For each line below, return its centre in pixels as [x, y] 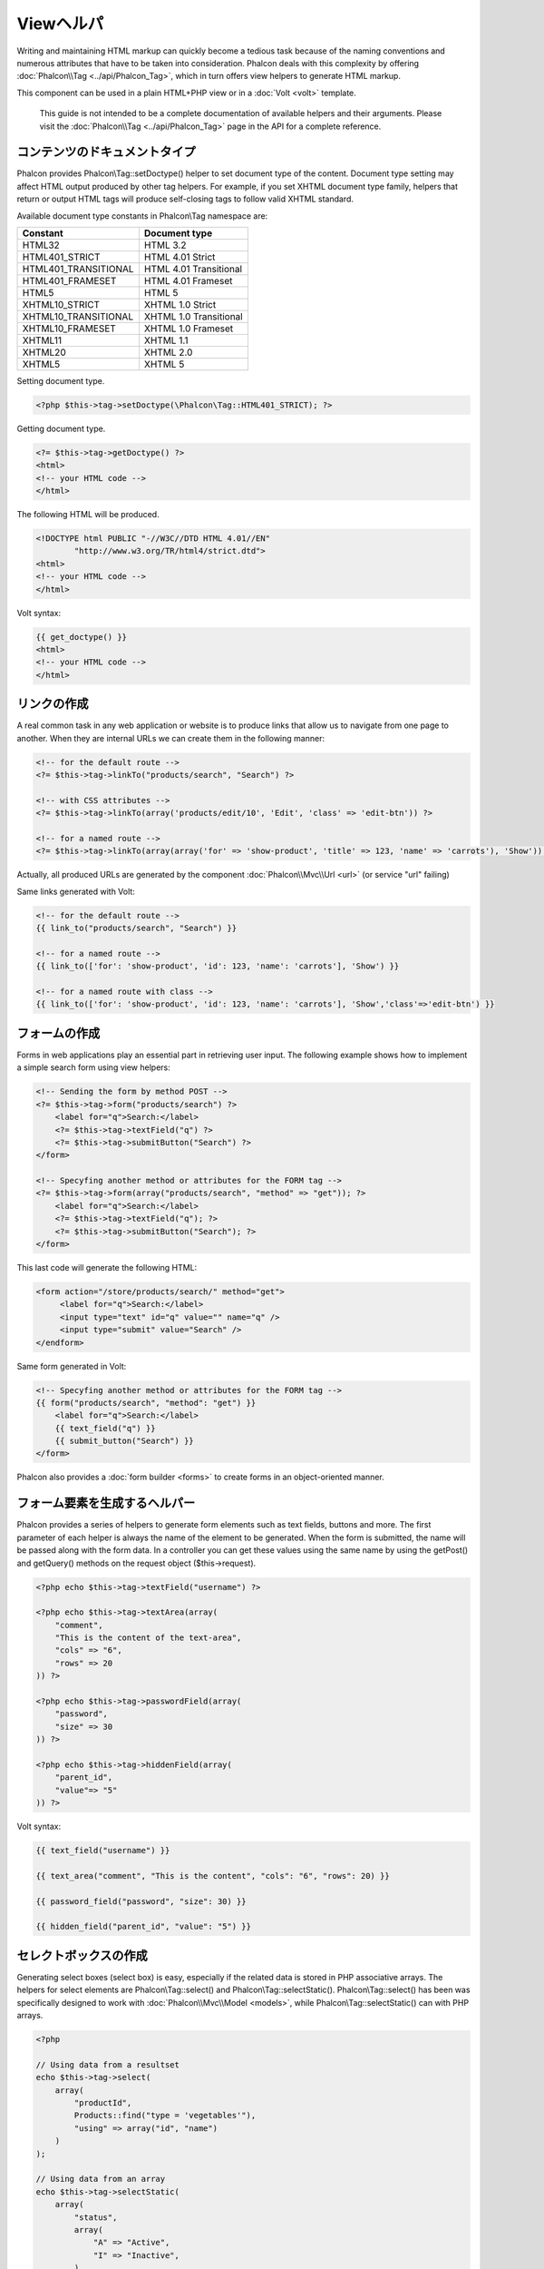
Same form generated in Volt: [72, 1366]
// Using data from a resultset [108, 2064]
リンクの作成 [53, 704]
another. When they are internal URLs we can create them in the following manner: [171, 738]
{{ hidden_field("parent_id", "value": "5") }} [143, 1927]
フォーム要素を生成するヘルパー [106, 1503]
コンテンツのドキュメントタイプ [106, 152]
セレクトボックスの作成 [83, 1955]
